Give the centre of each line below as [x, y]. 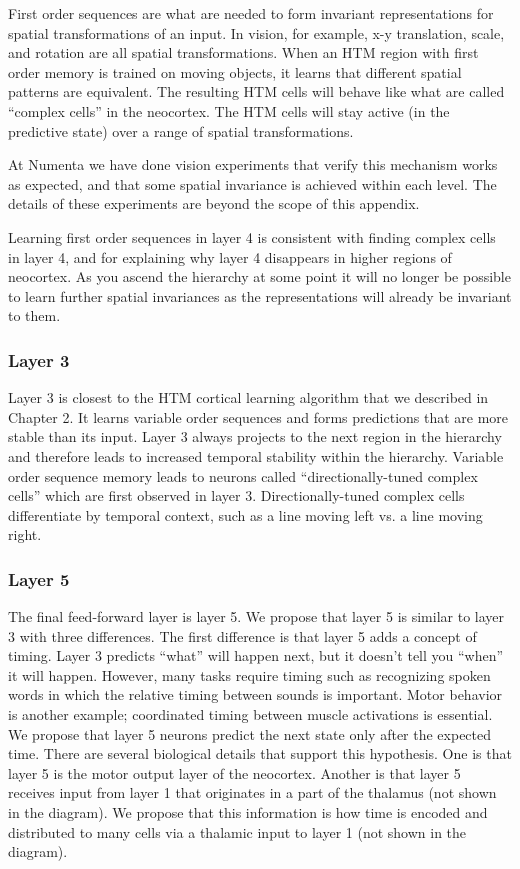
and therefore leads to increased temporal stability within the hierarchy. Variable [256, 455]
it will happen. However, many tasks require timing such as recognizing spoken [249, 674]
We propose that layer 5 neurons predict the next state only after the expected [250, 733]
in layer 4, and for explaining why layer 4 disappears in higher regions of [230, 256]
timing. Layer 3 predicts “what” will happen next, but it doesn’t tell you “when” [256, 655]
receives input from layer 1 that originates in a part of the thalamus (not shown [252, 792]
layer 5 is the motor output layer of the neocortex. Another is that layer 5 [234, 772]
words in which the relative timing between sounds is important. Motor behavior [255, 694]
